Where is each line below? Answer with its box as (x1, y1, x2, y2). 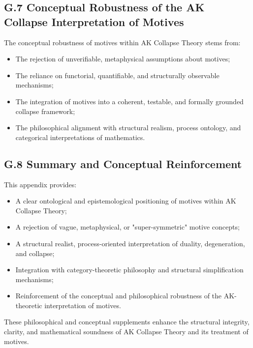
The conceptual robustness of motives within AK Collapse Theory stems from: (4, 37, 241, 47)
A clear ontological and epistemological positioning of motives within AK (15, 196, 236, 206)
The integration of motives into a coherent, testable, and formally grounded (15, 96, 244, 106)
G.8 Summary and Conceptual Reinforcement (4, 156, 242, 171)
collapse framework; (15, 106, 75, 116)
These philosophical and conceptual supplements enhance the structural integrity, (4, 317, 250, 327)
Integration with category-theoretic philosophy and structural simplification (15, 264, 244, 275)
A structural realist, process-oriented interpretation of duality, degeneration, (15, 238, 245, 248)
